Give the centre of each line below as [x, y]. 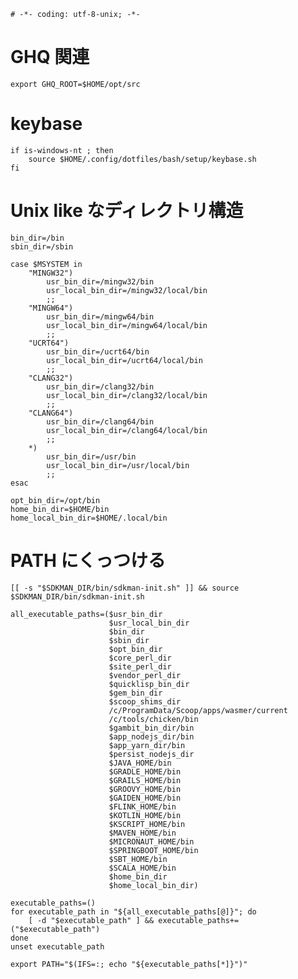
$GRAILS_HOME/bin [145, 780]
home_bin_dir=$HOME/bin [60, 509]
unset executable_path [57, 946]
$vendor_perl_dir [145, 675]
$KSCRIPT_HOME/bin [147, 824]
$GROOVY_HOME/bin [145, 789]
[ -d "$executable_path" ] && [91, 920]
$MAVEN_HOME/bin [142, 833]
